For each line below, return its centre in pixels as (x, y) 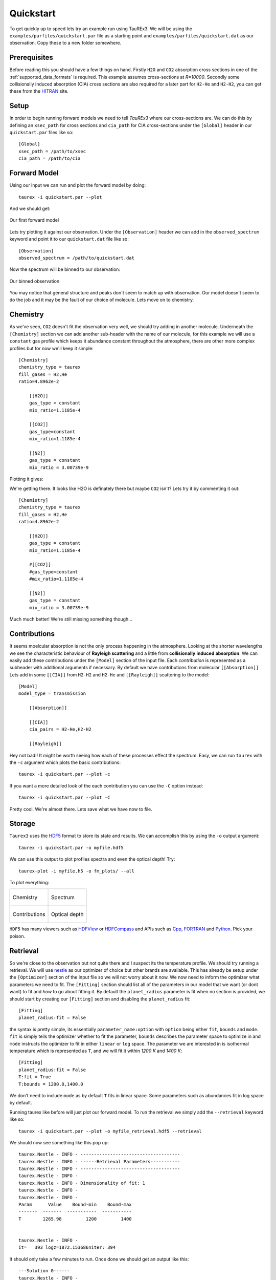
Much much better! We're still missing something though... (71, 619)
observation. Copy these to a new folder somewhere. (65, 43)
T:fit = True (35, 1077)
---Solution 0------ (44, 1271)
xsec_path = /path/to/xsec (52, 151)
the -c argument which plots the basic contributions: (65, 762)
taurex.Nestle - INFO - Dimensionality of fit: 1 (82, 1183)
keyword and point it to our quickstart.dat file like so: (69, 239)
